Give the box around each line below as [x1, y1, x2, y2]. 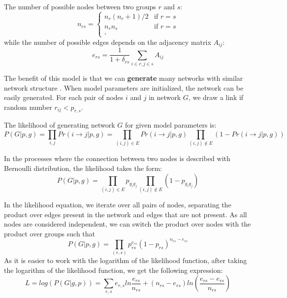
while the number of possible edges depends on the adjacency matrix [4, 36, 211, 47]
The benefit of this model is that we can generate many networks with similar [4, 72, 243, 83]
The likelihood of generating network [4, 120, 115, 130]
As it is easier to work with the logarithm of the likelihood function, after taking [4, 255, 247, 265]
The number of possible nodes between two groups [4, 1, 156, 11]
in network [149, 92, 181, 102]
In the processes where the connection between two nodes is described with [4, 153, 230, 164]
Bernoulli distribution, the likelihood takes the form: [4, 163, 162, 173]
